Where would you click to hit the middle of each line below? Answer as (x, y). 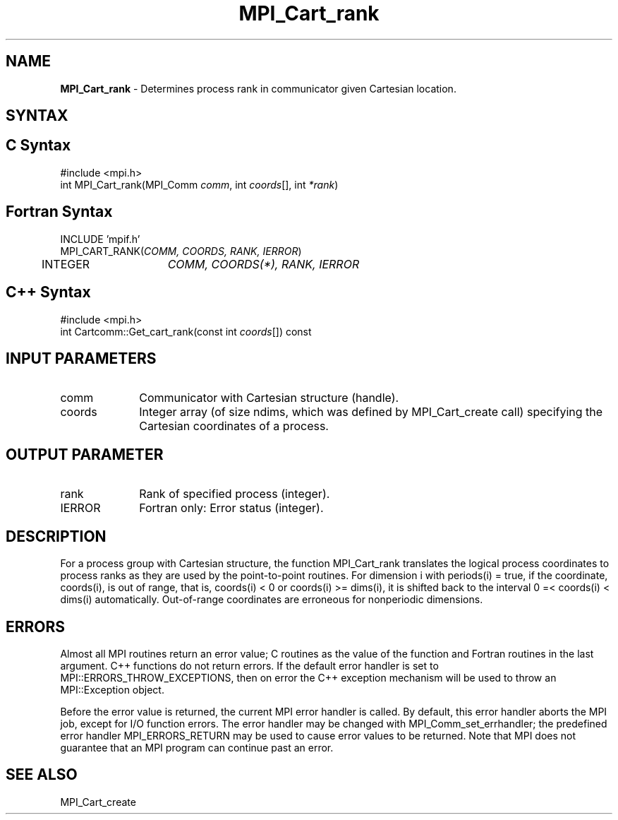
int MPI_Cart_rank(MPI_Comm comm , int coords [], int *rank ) (199, 184)
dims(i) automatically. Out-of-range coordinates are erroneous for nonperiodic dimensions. (272, 600)
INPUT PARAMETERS (81, 358)
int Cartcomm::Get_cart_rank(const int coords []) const (186, 331)
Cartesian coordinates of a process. (234, 426)
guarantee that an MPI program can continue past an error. (197, 747)
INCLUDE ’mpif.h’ (100, 239)
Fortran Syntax (59, 212)
